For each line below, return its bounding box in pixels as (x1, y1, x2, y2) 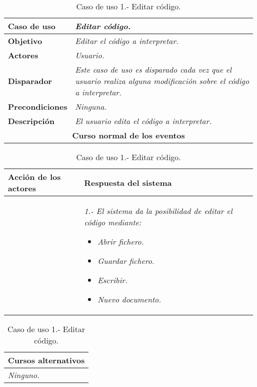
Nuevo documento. (97, 294, 161, 305)
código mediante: (84, 216, 141, 228)
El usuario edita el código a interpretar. (75, 115, 212, 127)
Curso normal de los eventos (72, 129, 185, 141)
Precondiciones (8, 101, 67, 112)
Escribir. (97, 274, 128, 286)
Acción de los (8, 171, 61, 182)
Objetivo (8, 35, 43, 46)
